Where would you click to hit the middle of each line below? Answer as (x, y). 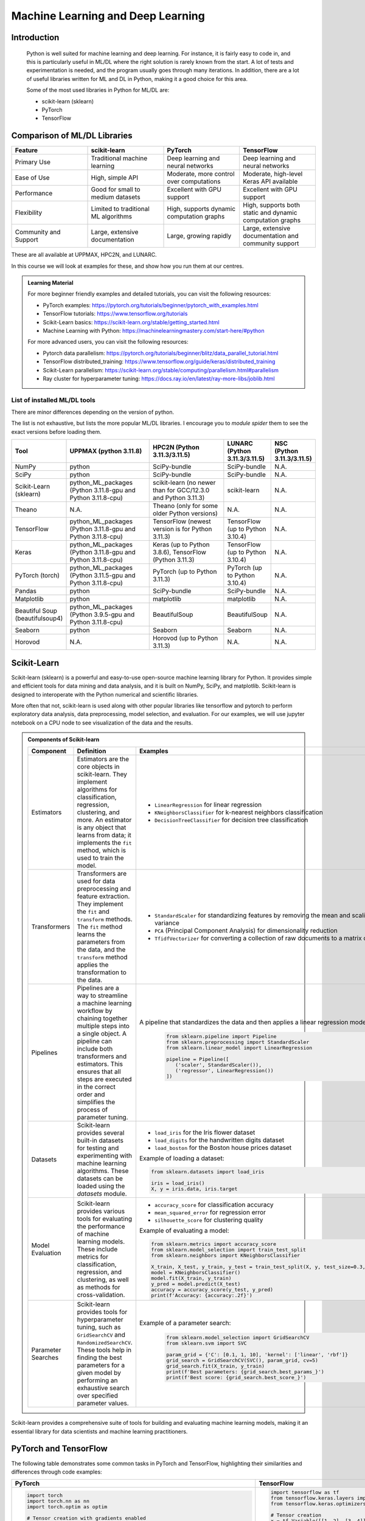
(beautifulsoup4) (39, 619)
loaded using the (101, 1186)
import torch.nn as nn (58, 1501)
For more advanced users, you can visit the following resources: (108, 342)
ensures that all (99, 1072)
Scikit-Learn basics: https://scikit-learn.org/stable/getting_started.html (131, 322)
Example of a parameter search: (185, 1323)
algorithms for (97, 790)
